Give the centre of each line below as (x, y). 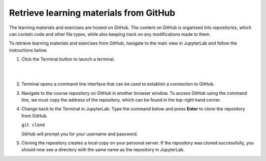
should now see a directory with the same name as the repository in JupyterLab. (103, 150)
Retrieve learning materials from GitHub (92, 13)
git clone (33, 125)
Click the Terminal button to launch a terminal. (68, 59)
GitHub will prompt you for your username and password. (80, 134)
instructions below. (28, 50)
